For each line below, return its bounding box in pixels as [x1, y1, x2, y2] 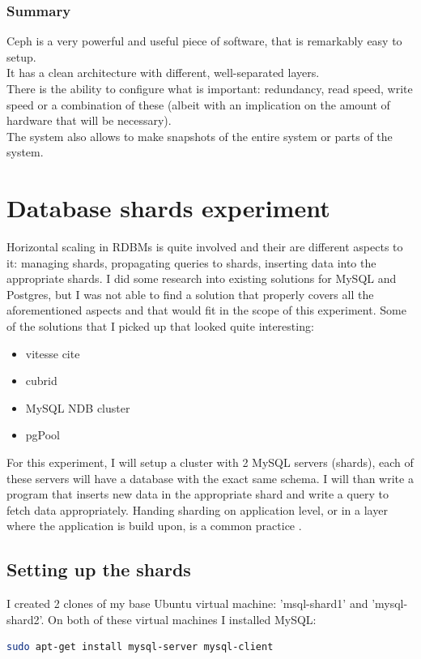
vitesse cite [25, 344, 80, 362]
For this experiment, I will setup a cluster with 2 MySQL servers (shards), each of [6, 454, 414, 471]
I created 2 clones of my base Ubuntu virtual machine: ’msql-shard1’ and [6, 595, 368, 612]
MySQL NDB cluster [25, 399, 130, 416]
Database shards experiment [6, 191, 330, 225]
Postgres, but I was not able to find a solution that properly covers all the [6, 285, 374, 302]
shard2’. [6, 610, 45, 627]
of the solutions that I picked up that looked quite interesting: [6, 318, 314, 335]
